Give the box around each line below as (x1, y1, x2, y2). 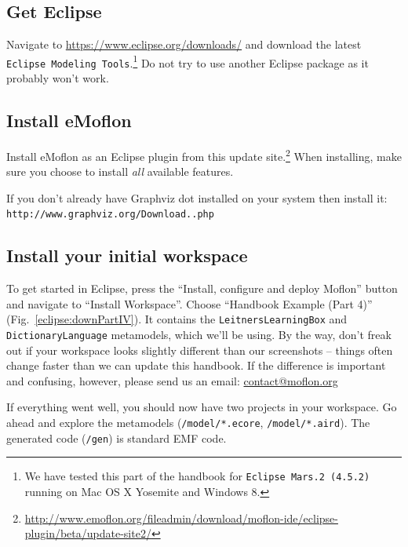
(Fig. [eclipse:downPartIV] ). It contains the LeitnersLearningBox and (6, 311, 348, 327)
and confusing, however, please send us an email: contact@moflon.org (6, 372, 338, 388)
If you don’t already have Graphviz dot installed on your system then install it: (6, 189, 388, 206)
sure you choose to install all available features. (6, 163, 234, 180)
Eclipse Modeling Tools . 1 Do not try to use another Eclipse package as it (6, 52, 369, 71)
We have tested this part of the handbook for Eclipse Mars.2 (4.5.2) (24, 468, 370, 484)
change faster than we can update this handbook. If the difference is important (6, 357, 386, 374)
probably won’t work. (6, 70, 109, 86)
